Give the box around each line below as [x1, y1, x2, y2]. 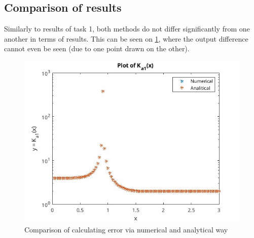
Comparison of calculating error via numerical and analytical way [24, 224, 228, 234]
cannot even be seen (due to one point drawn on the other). [4, 43, 190, 54]
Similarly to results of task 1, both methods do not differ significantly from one [4, 23, 250, 34]
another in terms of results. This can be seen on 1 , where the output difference [4, 33, 248, 44]
